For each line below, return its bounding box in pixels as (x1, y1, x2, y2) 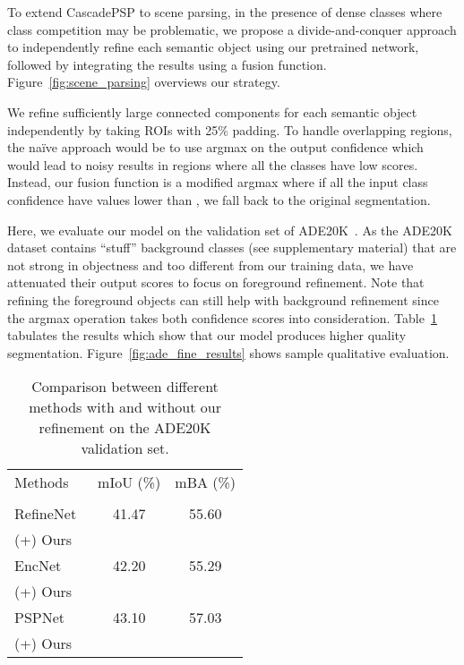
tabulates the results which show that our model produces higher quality (7, 326, 407, 345)
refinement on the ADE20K (39, 417, 211, 439)
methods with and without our (29, 396, 221, 418)
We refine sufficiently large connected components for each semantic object (7, 102, 417, 121)
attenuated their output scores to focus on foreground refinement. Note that (7, 273, 425, 292)
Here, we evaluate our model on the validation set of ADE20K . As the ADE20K (7, 220, 452, 239)
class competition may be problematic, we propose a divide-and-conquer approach (7, 20, 457, 38)
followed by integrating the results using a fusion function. (7, 55, 327, 73)
